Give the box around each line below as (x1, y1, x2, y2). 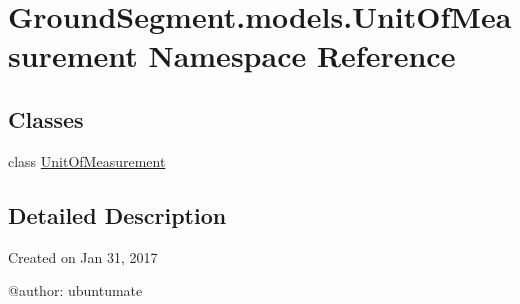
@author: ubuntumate (8, 280, 143, 301)
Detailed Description (8, 199, 227, 230)
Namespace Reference (148, 35, 456, 76)
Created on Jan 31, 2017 (8, 246, 158, 267)
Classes (8, 103, 84, 134)
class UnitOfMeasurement (8, 150, 166, 171)
